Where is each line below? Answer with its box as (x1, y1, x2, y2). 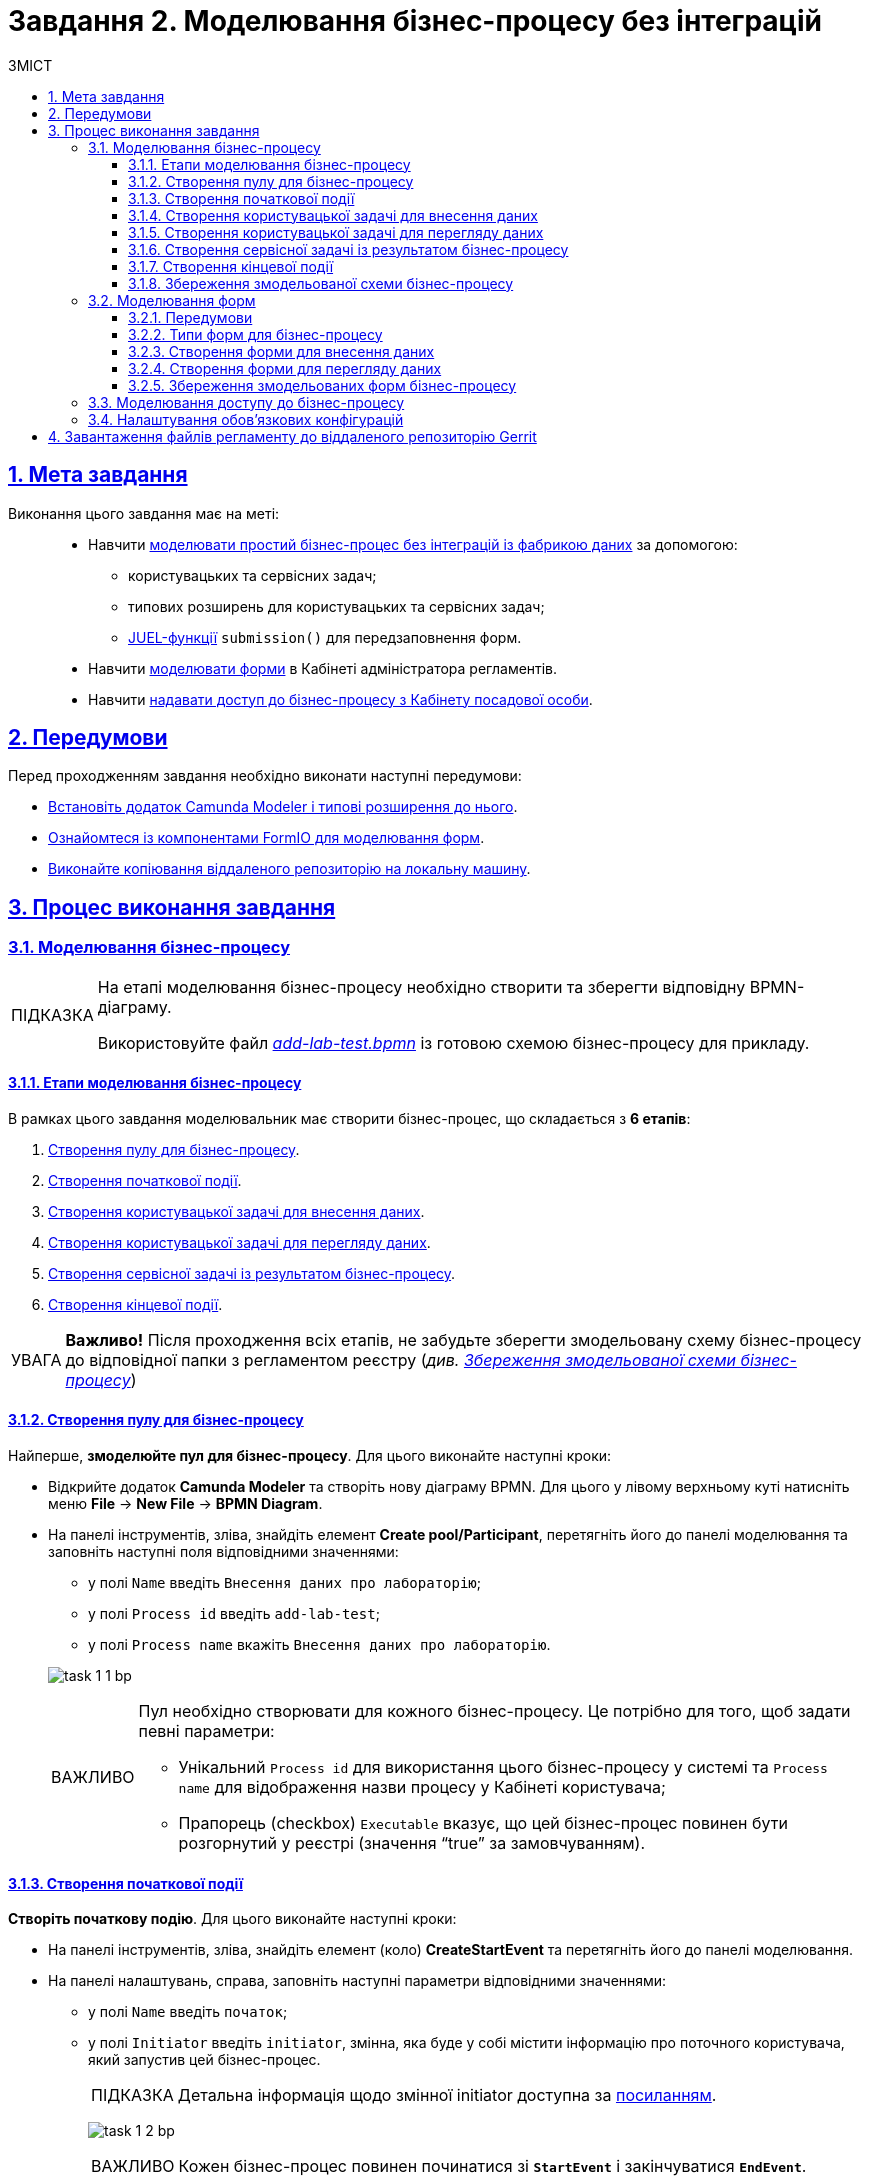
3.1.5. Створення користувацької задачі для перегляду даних (128, 223, 544, 241)
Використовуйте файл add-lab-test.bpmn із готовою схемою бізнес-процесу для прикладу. (97, 1032, 810, 1053)
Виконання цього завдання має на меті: (8, 504, 280, 522)
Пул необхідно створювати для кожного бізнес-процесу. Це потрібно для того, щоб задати (138, 1701, 851, 1722)
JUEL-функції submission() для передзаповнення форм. (128, 628, 522, 646)
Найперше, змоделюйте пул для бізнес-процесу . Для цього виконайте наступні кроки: (8, 1447, 612, 1465)
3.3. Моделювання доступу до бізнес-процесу (88, 393, 405, 411)
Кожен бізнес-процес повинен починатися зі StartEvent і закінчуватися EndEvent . (178, 2156, 807, 2177)
